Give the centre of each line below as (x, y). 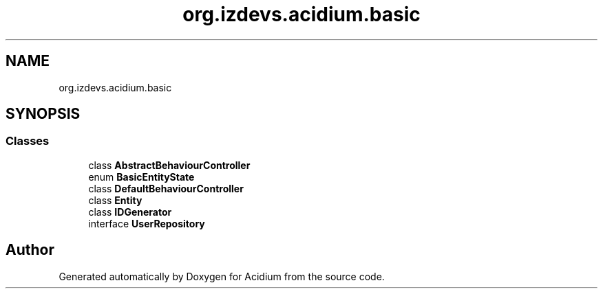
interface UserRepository (147, 223)
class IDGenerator (130, 212)
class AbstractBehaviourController (169, 165)
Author (30, 250)
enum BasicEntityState (141, 177)
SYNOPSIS (43, 114)
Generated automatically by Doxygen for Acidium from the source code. (222, 276)
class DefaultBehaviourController (166, 188)
